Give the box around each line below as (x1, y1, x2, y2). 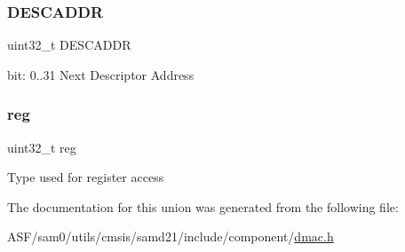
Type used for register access (7, 168, 164, 186)
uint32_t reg (7, 138, 76, 156)
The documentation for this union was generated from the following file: (7, 197, 399, 216)
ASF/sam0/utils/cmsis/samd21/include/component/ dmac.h (7, 227, 334, 246)
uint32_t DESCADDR (7, 35, 131, 54)
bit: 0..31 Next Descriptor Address (7, 65, 195, 83)
